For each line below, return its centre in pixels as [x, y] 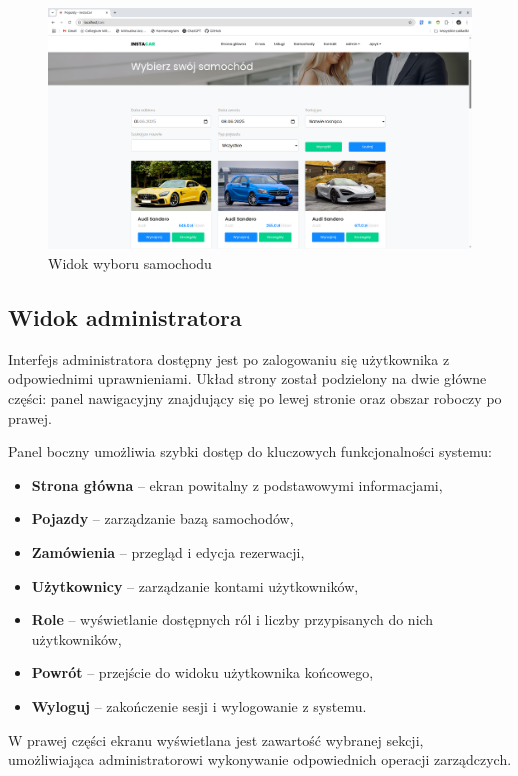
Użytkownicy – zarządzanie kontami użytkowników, [195, 585]
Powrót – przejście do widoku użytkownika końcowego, [202, 672]
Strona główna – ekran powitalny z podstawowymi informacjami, [237, 484]
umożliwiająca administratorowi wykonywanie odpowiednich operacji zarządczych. [260, 759]
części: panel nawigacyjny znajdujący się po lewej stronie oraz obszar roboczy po [255, 397]
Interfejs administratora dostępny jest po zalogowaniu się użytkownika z [229, 358]
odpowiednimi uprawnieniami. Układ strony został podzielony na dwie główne [247, 378]
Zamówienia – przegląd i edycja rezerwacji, [168, 551]
